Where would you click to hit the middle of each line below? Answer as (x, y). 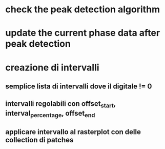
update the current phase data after (83, 33)
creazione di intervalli (52, 67)
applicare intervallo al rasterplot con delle (73, 132)
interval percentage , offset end (50, 114)
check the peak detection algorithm (83, 10)
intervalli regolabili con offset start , (61, 104)
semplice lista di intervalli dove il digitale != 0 (79, 86)
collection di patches (39, 140)
